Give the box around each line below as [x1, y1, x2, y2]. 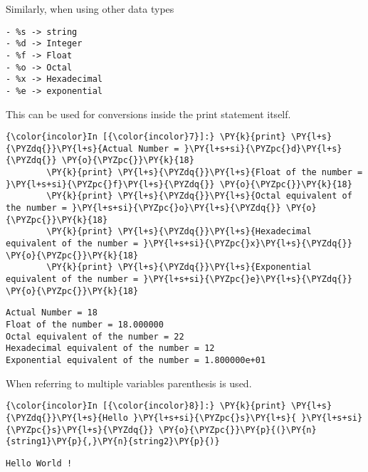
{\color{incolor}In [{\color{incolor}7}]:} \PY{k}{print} [6, 132, 286, 142]
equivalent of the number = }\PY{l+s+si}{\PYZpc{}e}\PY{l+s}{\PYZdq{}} [6, 274, 352, 284]
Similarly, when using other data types [6, 1, 174, 16]
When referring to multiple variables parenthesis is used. [6, 375, 252, 390]
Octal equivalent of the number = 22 [6, 331, 184, 342]
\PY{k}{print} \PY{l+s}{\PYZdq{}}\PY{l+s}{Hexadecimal [46, 226, 312, 237]
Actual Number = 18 [6, 308, 98, 318]
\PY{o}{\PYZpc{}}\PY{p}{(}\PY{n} [158, 424, 317, 435]
